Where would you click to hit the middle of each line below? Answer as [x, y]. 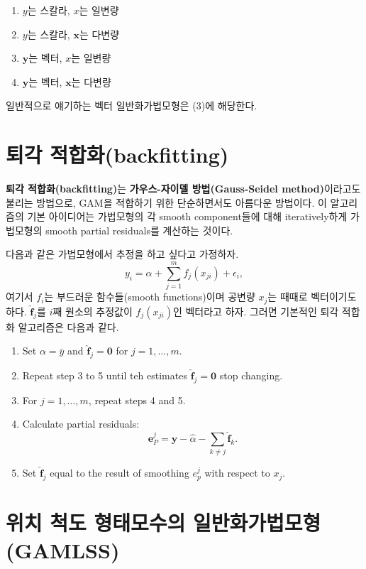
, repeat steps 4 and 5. [137, 400]
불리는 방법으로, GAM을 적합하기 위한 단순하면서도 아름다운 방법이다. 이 [166, 202]
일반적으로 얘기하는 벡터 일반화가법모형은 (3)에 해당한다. [132, 105]
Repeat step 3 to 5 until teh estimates [105, 375]
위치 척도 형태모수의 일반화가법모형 [163, 522]
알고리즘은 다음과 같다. [68, 326]
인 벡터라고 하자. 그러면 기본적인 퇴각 [256, 311]
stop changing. [251, 375]
